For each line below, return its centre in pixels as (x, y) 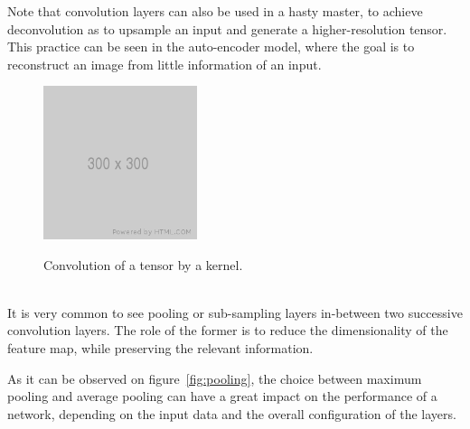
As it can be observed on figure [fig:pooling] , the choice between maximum (215, 378)
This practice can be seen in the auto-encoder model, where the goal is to (211, 47)
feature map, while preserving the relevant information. (160, 347)
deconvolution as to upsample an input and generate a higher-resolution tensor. (227, 28)
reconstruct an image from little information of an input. (164, 64)
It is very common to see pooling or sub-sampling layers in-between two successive (235, 312)
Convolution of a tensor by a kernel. (143, 264)
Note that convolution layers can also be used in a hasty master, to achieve (215, 11)
